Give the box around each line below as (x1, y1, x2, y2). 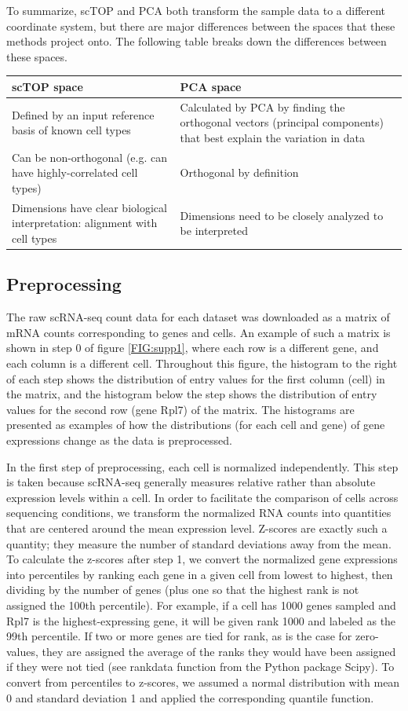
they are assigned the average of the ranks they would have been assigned (42, 643, 396, 659)
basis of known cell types (12, 122, 131, 138)
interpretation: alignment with (12, 214, 158, 231)
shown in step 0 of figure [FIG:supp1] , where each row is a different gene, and (6, 339, 379, 356)
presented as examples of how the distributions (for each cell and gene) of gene (6, 416, 385, 433)
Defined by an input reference (12, 106, 155, 123)
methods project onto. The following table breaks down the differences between (6, 33, 387, 49)
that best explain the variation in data (180, 129, 366, 145)
